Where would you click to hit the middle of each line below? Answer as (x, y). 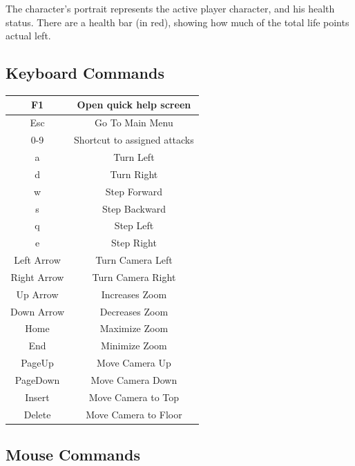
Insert (37, 397)
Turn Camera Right (134, 276)
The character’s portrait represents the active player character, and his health (170, 8)
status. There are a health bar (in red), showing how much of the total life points (177, 22)
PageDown (37, 379)
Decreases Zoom (134, 311)
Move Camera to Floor (134, 414)
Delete (37, 414)
